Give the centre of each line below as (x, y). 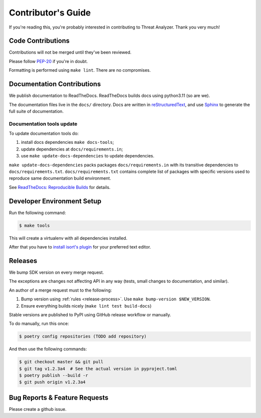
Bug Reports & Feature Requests (59, 397)
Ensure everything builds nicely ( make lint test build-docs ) (86, 306)
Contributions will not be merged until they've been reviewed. (70, 52)
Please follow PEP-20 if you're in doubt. (48, 61)
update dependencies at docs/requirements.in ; (72, 149)
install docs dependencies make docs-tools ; (67, 142)
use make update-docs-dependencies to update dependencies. (88, 156)
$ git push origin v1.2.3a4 (52, 382)
